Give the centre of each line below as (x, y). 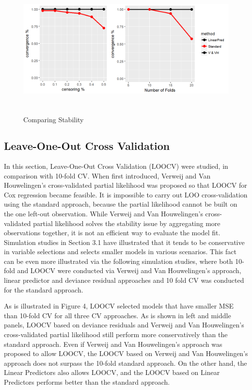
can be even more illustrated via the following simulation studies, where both (118, 261)
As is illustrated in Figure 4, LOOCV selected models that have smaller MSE (119, 306)
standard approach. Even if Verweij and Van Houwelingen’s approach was (113, 344)
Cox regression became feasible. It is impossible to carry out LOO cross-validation (126, 194)
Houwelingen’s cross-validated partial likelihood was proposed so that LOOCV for (126, 185)
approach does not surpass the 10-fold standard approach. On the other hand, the (126, 363)
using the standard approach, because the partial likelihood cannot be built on (121, 204)
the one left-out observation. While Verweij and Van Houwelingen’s (103, 213)
